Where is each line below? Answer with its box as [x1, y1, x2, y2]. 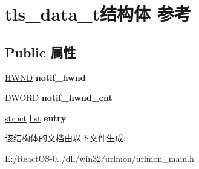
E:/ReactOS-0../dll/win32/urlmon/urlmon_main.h [5, 151, 194, 164]
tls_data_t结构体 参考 [5, 1, 191, 26]
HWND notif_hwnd [5, 71, 86, 83]
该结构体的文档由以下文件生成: [5, 132, 126, 144]
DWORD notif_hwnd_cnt [5, 91, 113, 104]
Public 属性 [5, 42, 76, 61]
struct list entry [5, 111, 67, 124]
